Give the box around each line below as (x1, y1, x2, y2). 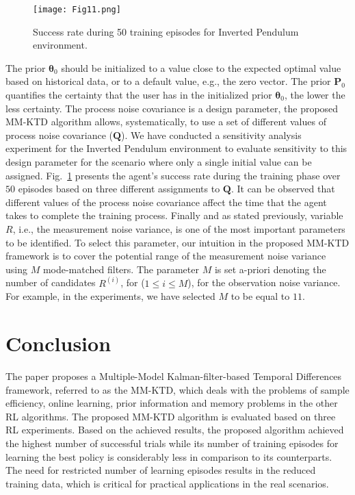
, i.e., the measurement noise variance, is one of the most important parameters (12, 221, 345, 236)
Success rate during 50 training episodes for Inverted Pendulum (33, 24, 299, 38)
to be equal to (231, 289, 290, 303)
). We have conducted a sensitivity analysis (121, 127, 302, 142)
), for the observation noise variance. (187, 275, 341, 290)
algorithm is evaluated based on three (178, 409, 336, 423)
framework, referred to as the (5, 382, 128, 396)
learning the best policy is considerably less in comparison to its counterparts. (5, 449, 332, 464)
